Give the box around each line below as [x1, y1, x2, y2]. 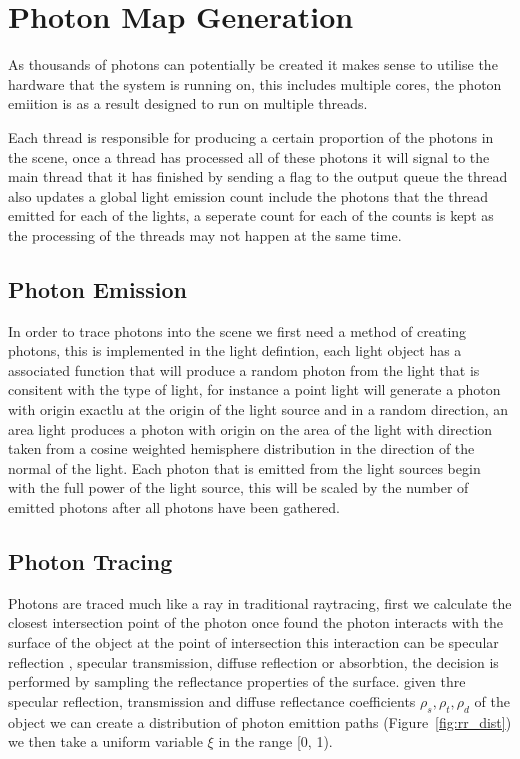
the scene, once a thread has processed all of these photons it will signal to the [8, 146, 490, 167]
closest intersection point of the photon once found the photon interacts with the [8, 612, 504, 633]
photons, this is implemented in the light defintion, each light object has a [8, 340, 462, 361]
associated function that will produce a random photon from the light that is [8, 359, 480, 380]
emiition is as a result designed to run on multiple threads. [8, 93, 368, 114]
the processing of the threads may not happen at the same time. [8, 224, 402, 245]
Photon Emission [8, 273, 187, 304]
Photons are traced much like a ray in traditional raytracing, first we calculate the [8, 592, 512, 613]
